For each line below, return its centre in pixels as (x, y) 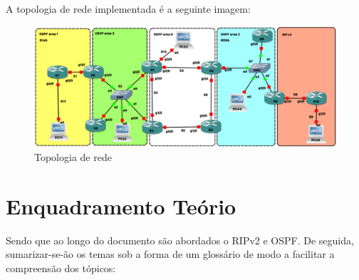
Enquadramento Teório (121, 206)
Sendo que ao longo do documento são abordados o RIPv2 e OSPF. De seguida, (180, 240)
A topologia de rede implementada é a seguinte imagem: (128, 9)
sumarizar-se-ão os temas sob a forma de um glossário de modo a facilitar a (170, 254)
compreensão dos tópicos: (61, 268)
